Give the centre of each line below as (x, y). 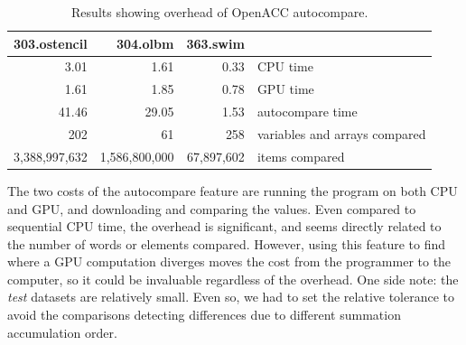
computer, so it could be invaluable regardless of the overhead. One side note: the (233, 279)
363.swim (215, 43)
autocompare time (307, 112)
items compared (301, 156)
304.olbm (145, 43)
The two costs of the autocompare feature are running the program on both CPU (233, 190)
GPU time (285, 89)
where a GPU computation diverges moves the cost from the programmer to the (229, 261)
